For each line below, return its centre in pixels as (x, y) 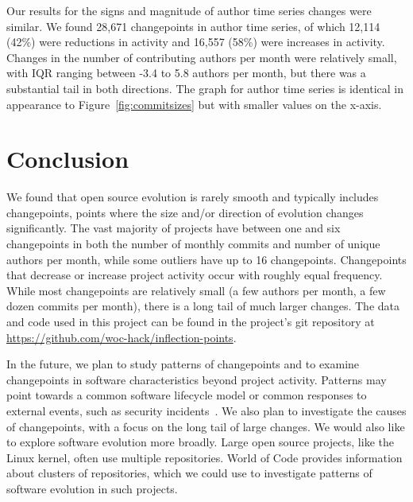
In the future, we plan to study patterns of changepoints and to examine (183, 364)
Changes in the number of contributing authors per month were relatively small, (202, 57)
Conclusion (68, 159)
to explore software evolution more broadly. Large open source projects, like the (200, 442)
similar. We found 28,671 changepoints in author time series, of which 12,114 (193, 26)
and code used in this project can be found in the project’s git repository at (191, 322)
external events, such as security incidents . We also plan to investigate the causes (206, 411)
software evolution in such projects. (92, 488)
